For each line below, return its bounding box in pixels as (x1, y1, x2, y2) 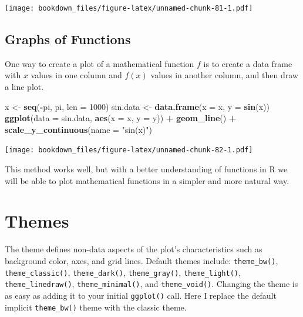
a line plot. (5, 81, 44, 93)
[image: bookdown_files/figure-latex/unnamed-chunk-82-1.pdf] (5, 146, 253, 155)
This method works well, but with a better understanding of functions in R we (5, 163, 288, 175)
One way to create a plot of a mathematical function (5, 57, 194, 69)
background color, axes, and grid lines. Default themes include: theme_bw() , (5, 254, 278, 266)
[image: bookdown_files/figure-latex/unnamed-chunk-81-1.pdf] (5, 4, 253, 12)
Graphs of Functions (5, 30, 131, 48)
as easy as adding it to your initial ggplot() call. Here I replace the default (5, 289, 277, 301)
